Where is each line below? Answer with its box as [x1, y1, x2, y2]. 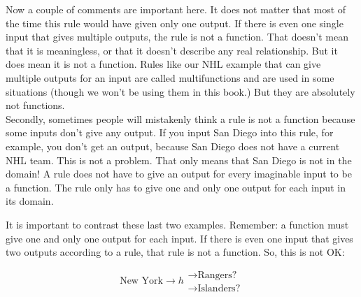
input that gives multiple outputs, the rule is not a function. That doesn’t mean [6, 29, 348, 44]
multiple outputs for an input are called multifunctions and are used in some [6, 70, 334, 85]
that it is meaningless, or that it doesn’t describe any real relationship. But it [6, 43, 338, 57]
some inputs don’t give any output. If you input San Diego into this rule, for [6, 125, 334, 140]
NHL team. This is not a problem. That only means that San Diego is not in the [6, 152, 352, 167]
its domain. [6, 194, 54, 208]
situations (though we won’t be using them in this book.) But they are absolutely [6, 84, 355, 99]
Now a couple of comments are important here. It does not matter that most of [6, 2, 346, 16]
